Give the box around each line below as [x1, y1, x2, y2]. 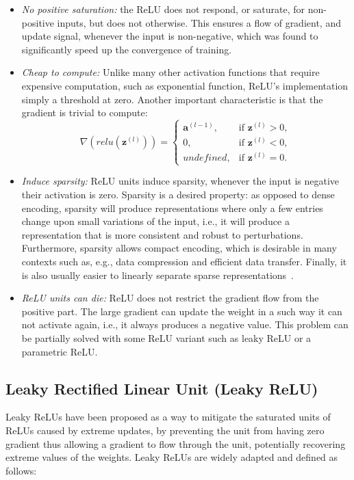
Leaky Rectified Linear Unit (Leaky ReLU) [5, 377, 318, 399]
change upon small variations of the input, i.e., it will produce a [21, 214, 290, 228]
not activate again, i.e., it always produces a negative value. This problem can [21, 317, 349, 332]
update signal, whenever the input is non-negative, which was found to [21, 29, 318, 43]
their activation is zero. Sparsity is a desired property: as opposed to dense [21, 187, 335, 201]
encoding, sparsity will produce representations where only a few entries [21, 200, 323, 215]
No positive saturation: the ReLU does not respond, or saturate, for [21, 2, 305, 16]
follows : [5, 463, 37, 477]
